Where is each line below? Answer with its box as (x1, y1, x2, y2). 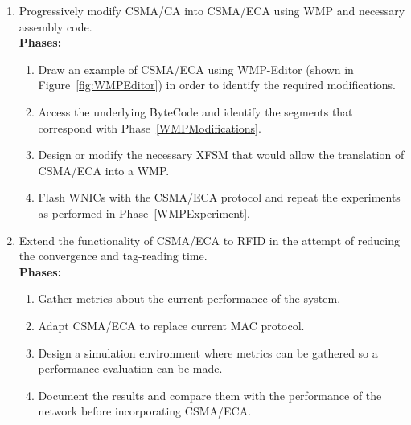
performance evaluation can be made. (38, 360, 223, 377)
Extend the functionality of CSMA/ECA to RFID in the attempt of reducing (18, 231, 400, 248)
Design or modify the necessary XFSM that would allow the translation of (38, 146, 405, 163)
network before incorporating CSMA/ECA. (38, 403, 252, 419)
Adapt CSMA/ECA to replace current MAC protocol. (38, 317, 305, 333)
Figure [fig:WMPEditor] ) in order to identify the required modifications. (38, 76, 396, 93)
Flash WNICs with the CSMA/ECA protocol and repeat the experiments (38, 189, 401, 206)
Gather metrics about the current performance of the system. (38, 290, 341, 307)
